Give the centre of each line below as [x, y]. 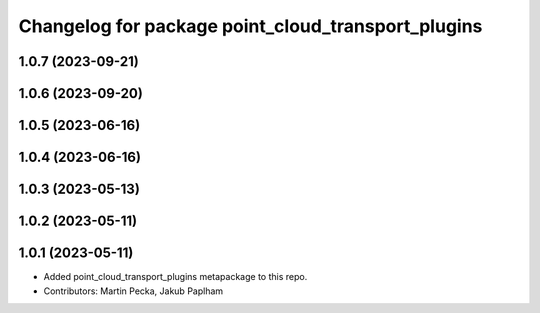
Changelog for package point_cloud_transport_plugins [250, 26]
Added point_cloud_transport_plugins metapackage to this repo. [175, 277]
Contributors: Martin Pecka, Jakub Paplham [133, 291]
